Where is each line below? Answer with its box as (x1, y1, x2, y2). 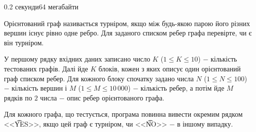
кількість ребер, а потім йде (141, 83, 224, 93)
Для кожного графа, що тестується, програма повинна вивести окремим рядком (4, 109, 243, 119)
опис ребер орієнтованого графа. (67, 92, 165, 102)
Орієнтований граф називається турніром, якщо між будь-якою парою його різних (4, 18, 250, 28)
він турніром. (4, 37, 44, 47)
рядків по (4, 92, 33, 102)
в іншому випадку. (177, 118, 233, 129)
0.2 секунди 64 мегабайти (4, 1, 79, 11)
